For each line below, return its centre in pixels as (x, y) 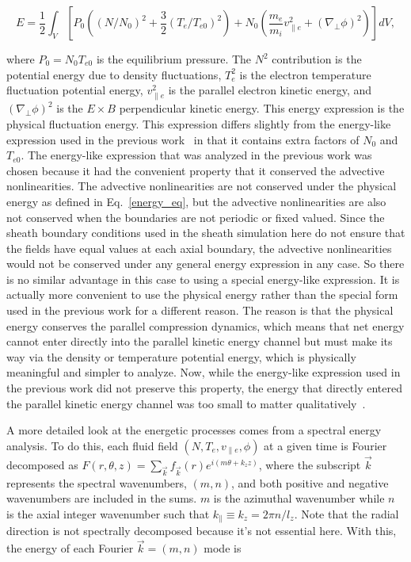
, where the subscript (310, 465)
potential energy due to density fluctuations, (114, 74)
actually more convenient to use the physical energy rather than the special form (202, 294)
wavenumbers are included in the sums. (102, 498)
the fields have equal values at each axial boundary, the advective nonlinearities (199, 248)
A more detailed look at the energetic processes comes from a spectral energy (194, 430)
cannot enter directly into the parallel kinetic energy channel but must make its (200, 341)
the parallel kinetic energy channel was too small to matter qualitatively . (186, 403)
